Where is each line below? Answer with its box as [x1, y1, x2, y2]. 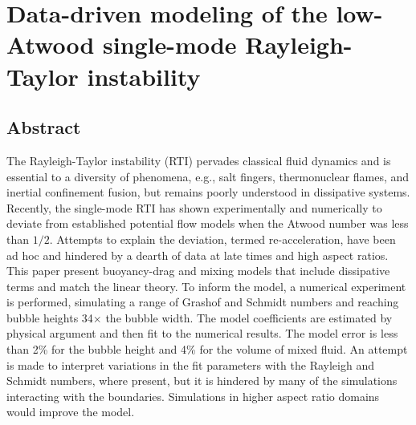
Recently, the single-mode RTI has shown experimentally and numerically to [6, 199, 382, 216]
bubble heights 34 [6, 309, 93, 326]
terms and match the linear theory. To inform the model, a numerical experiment [6, 277, 406, 294]
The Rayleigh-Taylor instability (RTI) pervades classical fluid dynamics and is [6, 152, 391, 168]
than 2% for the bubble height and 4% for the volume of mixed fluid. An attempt [6, 341, 408, 358]
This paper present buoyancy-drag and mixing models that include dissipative [6, 262, 390, 279]
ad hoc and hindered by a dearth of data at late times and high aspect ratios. [6, 246, 389, 263]
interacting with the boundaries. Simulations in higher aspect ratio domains [6, 387, 380, 404]
